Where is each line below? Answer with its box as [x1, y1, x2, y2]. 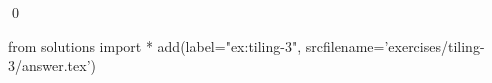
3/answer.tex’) [8, 55, 97, 76]
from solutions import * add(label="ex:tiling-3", [8, 35, 302, 56]
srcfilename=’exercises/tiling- [305, 35, 485, 56]
